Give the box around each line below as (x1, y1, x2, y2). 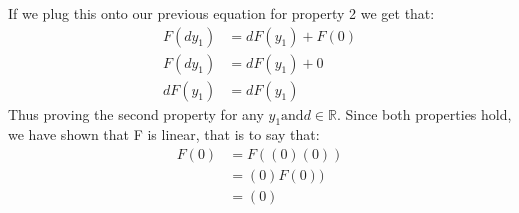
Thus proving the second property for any (8, 103, 264, 124)
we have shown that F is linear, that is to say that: (8, 124, 320, 145)
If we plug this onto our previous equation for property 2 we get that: (8, 3, 435, 23)
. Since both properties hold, (336, 103, 512, 124)
